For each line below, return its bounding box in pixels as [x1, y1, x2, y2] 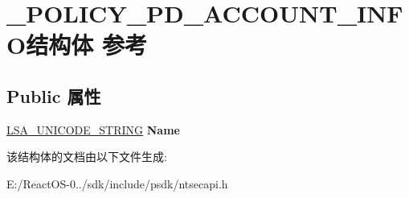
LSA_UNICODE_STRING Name [6, 121, 180, 138]
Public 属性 [6, 83, 101, 108]
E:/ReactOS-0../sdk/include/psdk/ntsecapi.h [6, 175, 228, 192]
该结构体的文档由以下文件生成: [6, 148, 167, 165]
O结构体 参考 [6, 28, 147, 61]
